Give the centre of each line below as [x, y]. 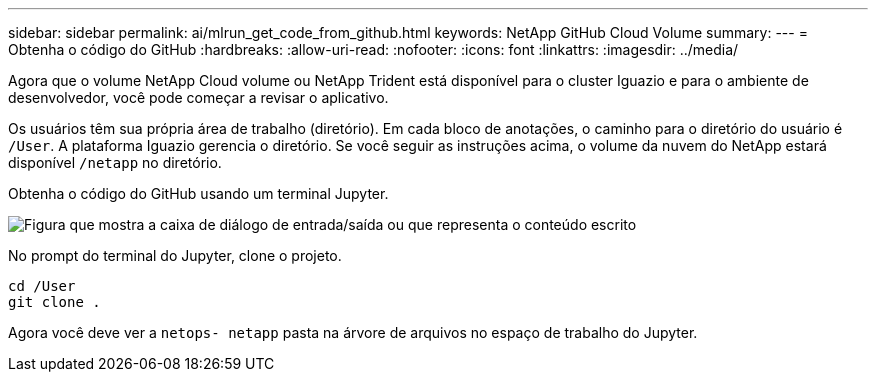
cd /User [42, 286]
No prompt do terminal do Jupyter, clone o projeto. [175, 255]
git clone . [54, 302]
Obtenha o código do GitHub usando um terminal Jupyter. [198, 193]
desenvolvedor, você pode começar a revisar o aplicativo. [198, 97]
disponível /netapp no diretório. [115, 162]
